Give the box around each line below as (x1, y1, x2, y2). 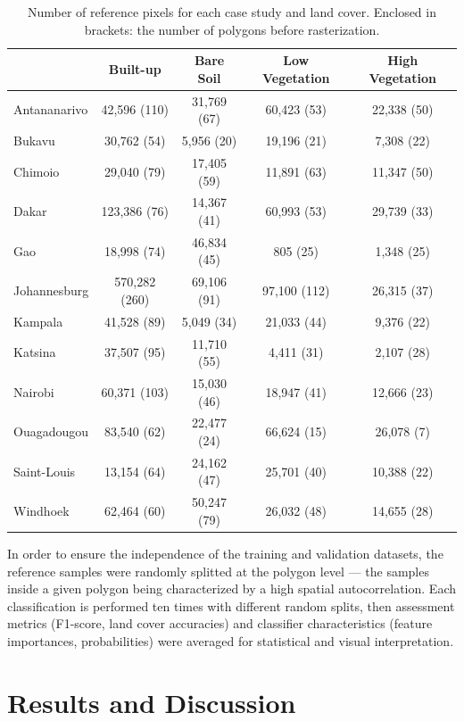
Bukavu (13, 131, 55, 150)
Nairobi (13, 382, 54, 401)
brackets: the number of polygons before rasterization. (84, 20, 380, 38)
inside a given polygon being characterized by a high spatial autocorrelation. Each (7, 579, 456, 598)
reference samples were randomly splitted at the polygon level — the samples (7, 561, 429, 580)
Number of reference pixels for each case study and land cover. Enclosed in (27, 3, 436, 21)
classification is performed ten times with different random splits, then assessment (7, 596, 455, 615)
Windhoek (13, 501, 70, 520)
